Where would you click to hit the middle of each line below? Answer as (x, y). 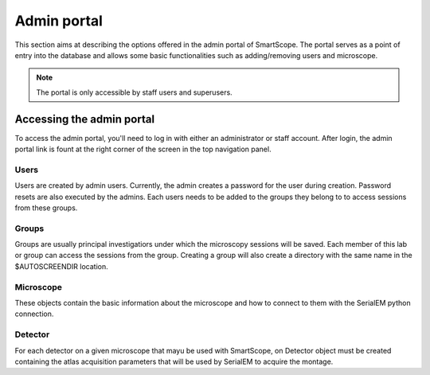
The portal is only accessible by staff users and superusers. (134, 92)
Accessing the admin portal (85, 119)
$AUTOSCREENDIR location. (61, 266)
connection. (34, 314)
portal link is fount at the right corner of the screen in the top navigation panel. (143, 149)
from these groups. (46, 208)
